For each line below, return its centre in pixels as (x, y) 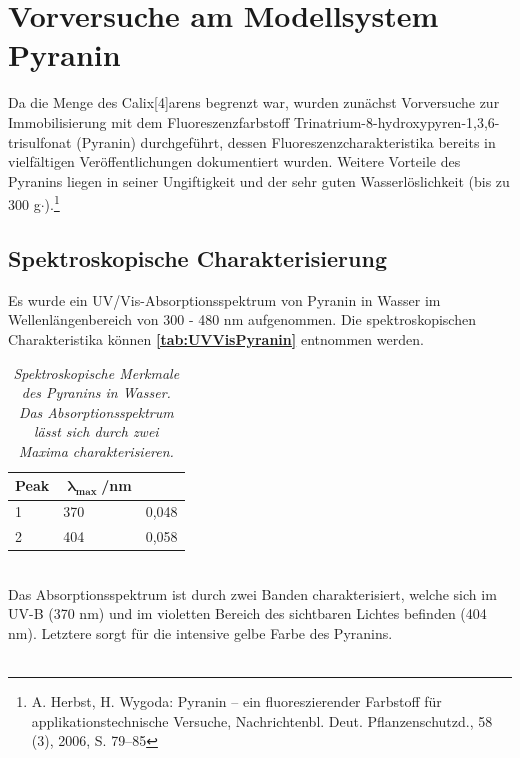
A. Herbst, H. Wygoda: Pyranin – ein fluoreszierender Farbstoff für (236, 701)
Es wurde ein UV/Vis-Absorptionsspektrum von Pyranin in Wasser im (224, 299)
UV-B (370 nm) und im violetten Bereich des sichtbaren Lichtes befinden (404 (247, 613)
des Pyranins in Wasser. (96, 392)
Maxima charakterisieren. (96, 450)
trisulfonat (40, 141)
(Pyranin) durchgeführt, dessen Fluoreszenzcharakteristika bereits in (286, 141)
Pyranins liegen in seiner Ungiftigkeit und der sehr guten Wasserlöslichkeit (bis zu (259, 180)
